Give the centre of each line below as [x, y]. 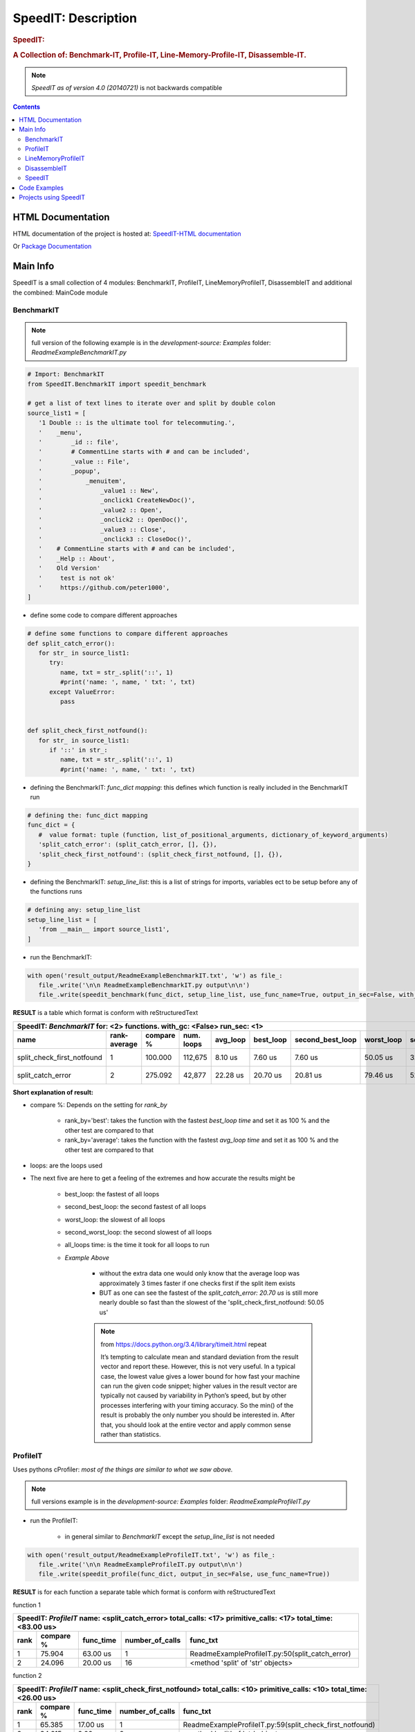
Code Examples [41, 188]
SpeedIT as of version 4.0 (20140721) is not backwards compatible [127, 88]
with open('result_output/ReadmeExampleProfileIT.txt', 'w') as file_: [151, 1555]
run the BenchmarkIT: [61, 957]
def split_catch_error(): [71, 643]
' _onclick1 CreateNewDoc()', [117, 500]
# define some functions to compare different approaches [128, 634]
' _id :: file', [79, 442]
